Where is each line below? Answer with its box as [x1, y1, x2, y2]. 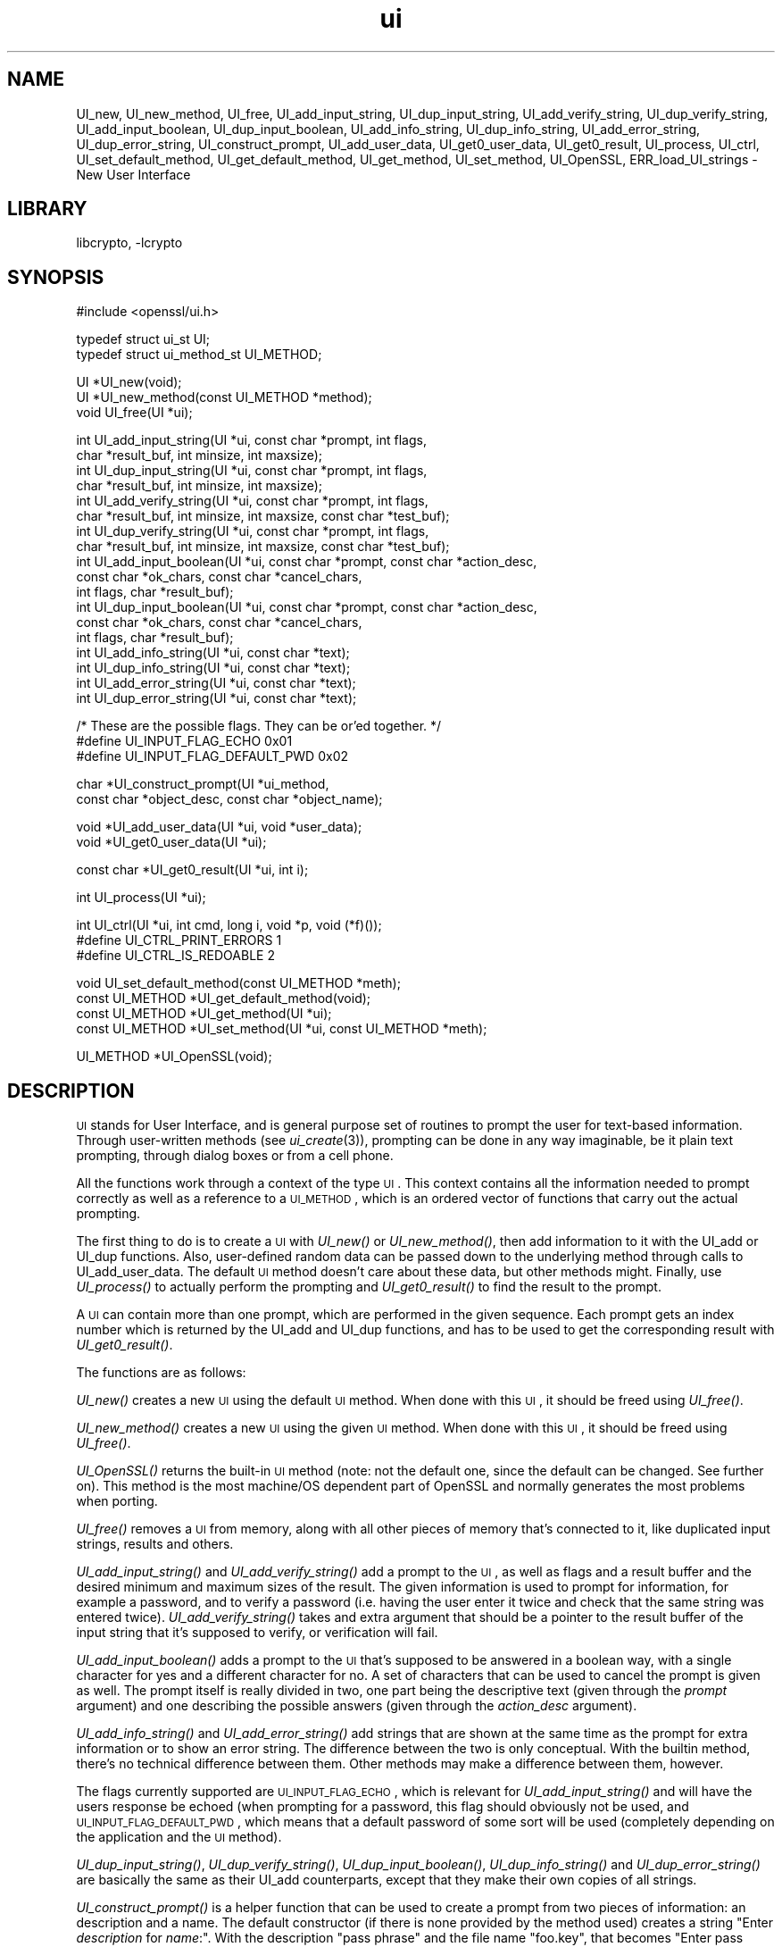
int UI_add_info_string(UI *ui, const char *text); [76, 645, 350, 661]
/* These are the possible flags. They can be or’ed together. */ [76, 718, 442, 734]
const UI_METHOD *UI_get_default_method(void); [76, 990, 371, 1007]
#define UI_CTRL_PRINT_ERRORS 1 [76, 932, 282, 948]
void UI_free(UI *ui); [76, 405, 193, 421]
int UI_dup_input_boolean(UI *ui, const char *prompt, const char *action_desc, [76, 599, 537, 615]
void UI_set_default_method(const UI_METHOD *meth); [76, 975, 401, 991]
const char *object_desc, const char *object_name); [76, 791, 383, 807]
